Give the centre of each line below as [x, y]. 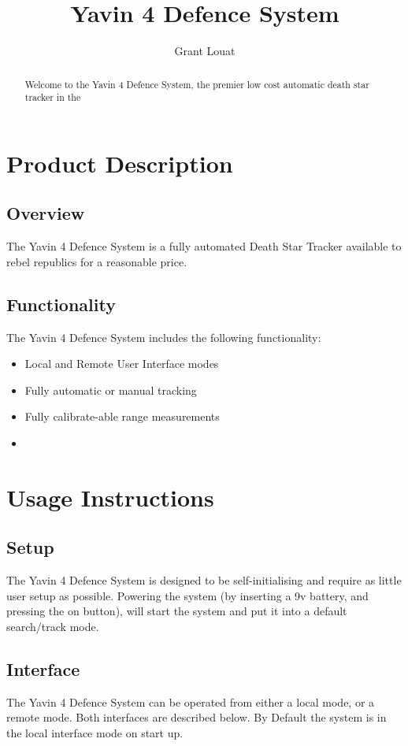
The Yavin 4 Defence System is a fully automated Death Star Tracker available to [204, 246]
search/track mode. [53, 626]
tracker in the [53, 97]
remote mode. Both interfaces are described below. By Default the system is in [197, 717]
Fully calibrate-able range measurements [122, 416]
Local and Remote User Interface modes [122, 364]
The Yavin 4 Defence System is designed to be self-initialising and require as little [204, 580]
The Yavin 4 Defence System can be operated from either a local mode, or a [191, 701]
